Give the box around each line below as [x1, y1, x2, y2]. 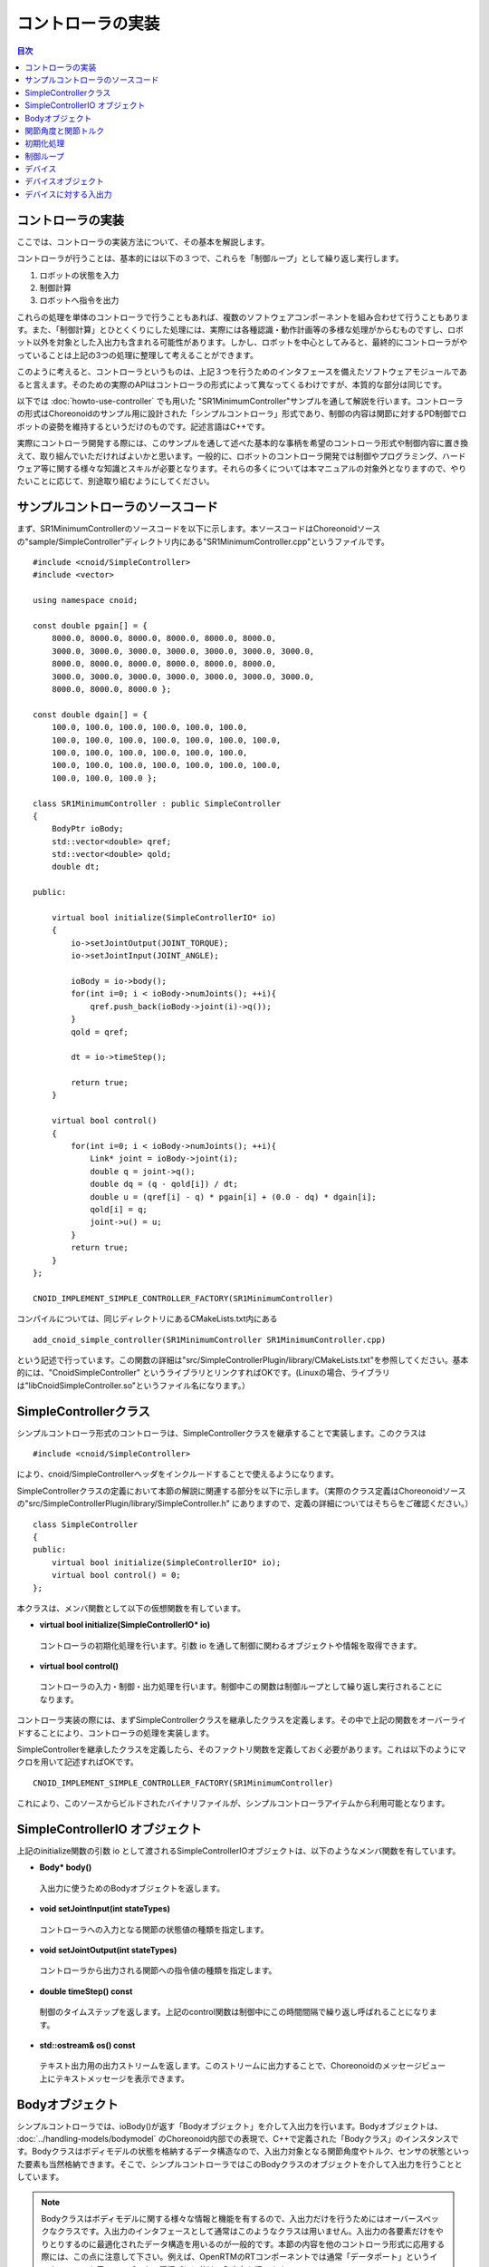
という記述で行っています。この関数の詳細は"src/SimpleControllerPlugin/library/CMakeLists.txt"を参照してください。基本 [16, 1354, 469, 1365]
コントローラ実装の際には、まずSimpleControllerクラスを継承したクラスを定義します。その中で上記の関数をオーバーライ [16, 1715, 466, 1726]
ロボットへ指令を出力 [39, 295, 120, 306]
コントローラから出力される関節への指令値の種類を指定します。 [39, 1965, 277, 1976]
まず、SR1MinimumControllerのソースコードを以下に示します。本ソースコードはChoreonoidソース [16, 523, 380, 534]
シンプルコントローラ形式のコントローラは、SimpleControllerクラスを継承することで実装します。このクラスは [16, 1427, 427, 1438]
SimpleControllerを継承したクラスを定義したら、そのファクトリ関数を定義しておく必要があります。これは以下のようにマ [16, 1744, 466, 1755]
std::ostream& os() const [39, 2040, 136, 2050]
